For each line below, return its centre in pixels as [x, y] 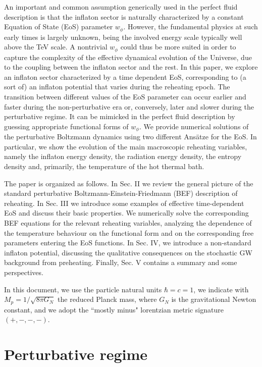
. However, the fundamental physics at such [191, 27]
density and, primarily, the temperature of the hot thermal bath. [104, 166]
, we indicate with [221, 289]
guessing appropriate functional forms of [66, 126]
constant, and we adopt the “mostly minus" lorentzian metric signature [114, 309]
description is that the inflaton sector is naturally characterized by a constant [124, 16]
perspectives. [24, 272]
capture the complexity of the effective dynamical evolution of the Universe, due [128, 57]
